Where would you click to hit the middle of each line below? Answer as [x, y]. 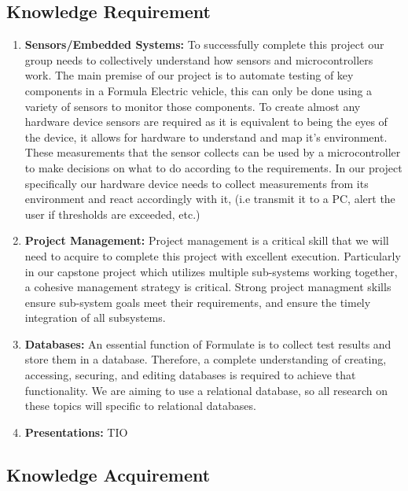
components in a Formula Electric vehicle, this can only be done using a [198, 90]
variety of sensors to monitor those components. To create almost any [193, 106]
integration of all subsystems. [95, 317]
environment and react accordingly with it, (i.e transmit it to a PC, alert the [210, 199]
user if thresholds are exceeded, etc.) [112, 214]
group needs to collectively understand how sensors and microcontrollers [199, 59]
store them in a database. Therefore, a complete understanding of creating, [206, 359]
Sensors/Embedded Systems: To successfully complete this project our [204, 44]
